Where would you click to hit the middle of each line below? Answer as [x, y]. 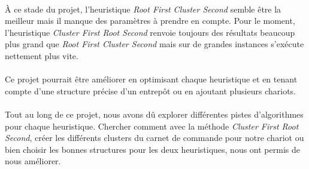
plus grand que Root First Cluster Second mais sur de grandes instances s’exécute [154, 44]
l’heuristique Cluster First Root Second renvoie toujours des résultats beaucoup [150, 32]
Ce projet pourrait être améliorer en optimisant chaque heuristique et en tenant [151, 79]
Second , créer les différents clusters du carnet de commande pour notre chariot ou [154, 138]
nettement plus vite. [42, 55]
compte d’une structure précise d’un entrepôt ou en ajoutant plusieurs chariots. [150, 90]
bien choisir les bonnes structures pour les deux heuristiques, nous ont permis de [152, 149]
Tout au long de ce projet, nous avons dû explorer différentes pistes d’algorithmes [154, 114]
